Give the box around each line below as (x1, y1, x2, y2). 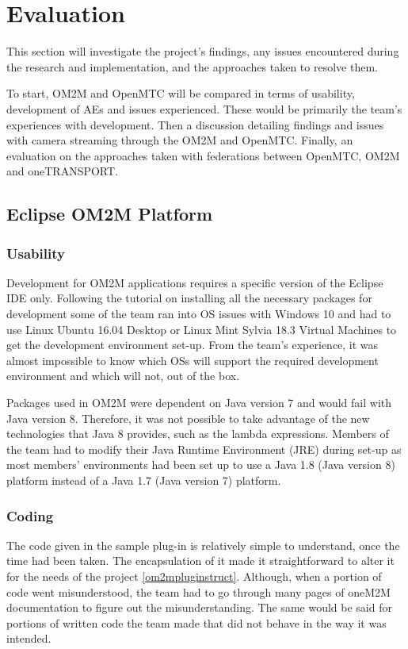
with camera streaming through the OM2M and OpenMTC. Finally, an (6, 132, 353, 148)
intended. (6, 630, 51, 647)
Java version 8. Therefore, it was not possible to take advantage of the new (6, 409, 370, 426)
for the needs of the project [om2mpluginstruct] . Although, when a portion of (6, 568, 382, 584)
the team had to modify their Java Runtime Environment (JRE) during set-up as (6, 440, 402, 457)
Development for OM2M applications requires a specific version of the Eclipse (6, 274, 383, 290)
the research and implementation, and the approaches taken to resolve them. (6, 58, 378, 75)
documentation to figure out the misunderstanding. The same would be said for (6, 599, 392, 616)
